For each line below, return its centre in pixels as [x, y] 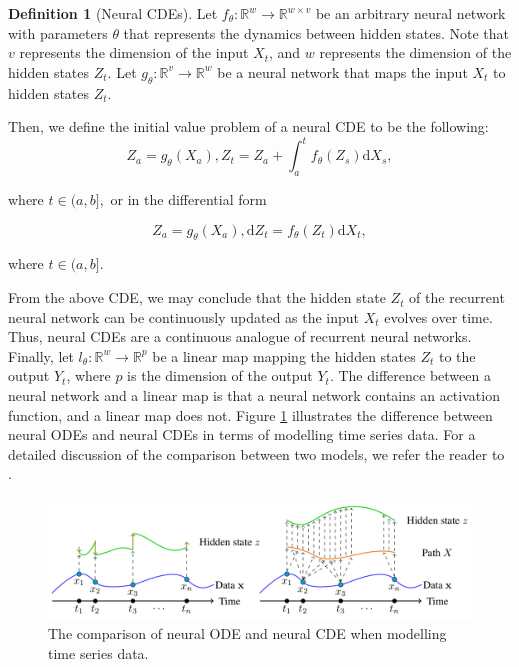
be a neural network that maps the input [342, 71]
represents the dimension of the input [134, 52]
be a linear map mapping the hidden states [284, 355]
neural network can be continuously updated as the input [184, 316]
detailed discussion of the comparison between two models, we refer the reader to [256, 453]
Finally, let [41, 355]
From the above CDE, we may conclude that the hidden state [197, 297]
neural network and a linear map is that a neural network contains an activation [254, 395]
